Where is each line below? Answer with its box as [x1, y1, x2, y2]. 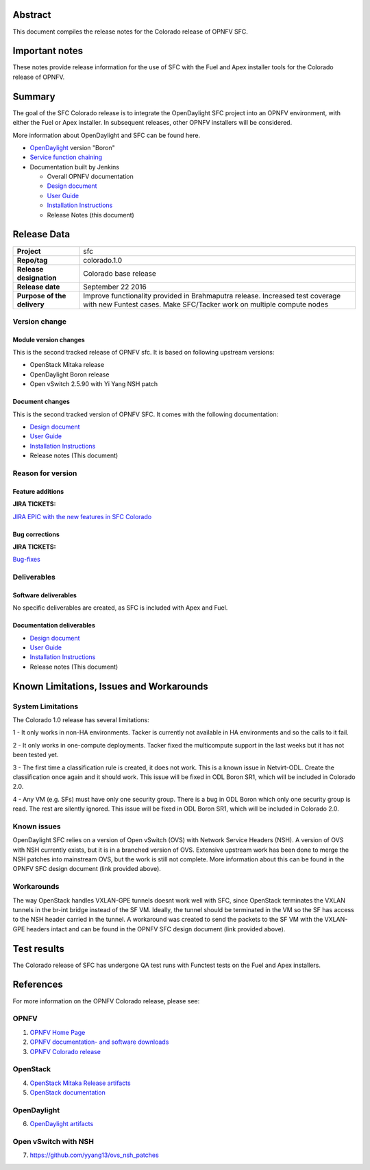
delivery [16, 299, 45, 309]
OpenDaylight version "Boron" [29, 143, 116, 152]
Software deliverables [12, 590, 77, 599]
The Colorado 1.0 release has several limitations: [12, 716, 150, 724]
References [12, 979, 63, 990]
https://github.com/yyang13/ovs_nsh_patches [29, 1151, 159, 1159]
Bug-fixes [12, 556, 40, 564]
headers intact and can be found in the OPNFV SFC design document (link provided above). [26, 924, 286, 933]
